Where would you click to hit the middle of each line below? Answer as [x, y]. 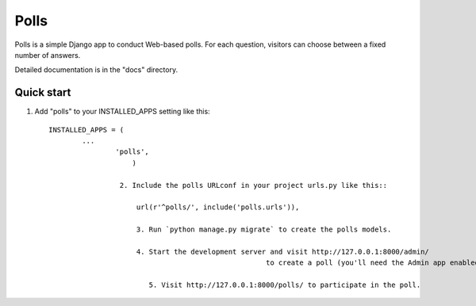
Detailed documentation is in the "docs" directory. [96, 70]
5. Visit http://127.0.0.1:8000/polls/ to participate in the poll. [285, 285]
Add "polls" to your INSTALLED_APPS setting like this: [122, 112]
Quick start [43, 92]
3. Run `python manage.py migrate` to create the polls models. [264, 229]
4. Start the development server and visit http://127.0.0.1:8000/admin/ [283, 251]
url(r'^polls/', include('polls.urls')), [218, 207]
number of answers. [48, 55]
